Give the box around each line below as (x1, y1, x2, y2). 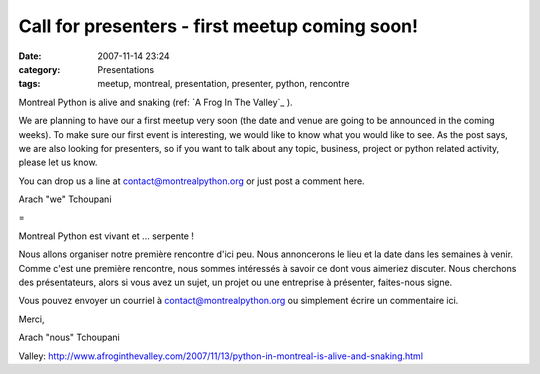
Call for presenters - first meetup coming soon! (18, 15, 419, 37)
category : (18, 63, 61, 75)
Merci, (18, 313, 45, 325)
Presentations (97, 63, 155, 75)
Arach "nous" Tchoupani (18, 331, 120, 344)
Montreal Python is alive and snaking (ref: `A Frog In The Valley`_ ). (18, 96, 294, 108)
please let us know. (18, 156, 98, 169)
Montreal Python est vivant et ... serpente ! (18, 230, 195, 242)
